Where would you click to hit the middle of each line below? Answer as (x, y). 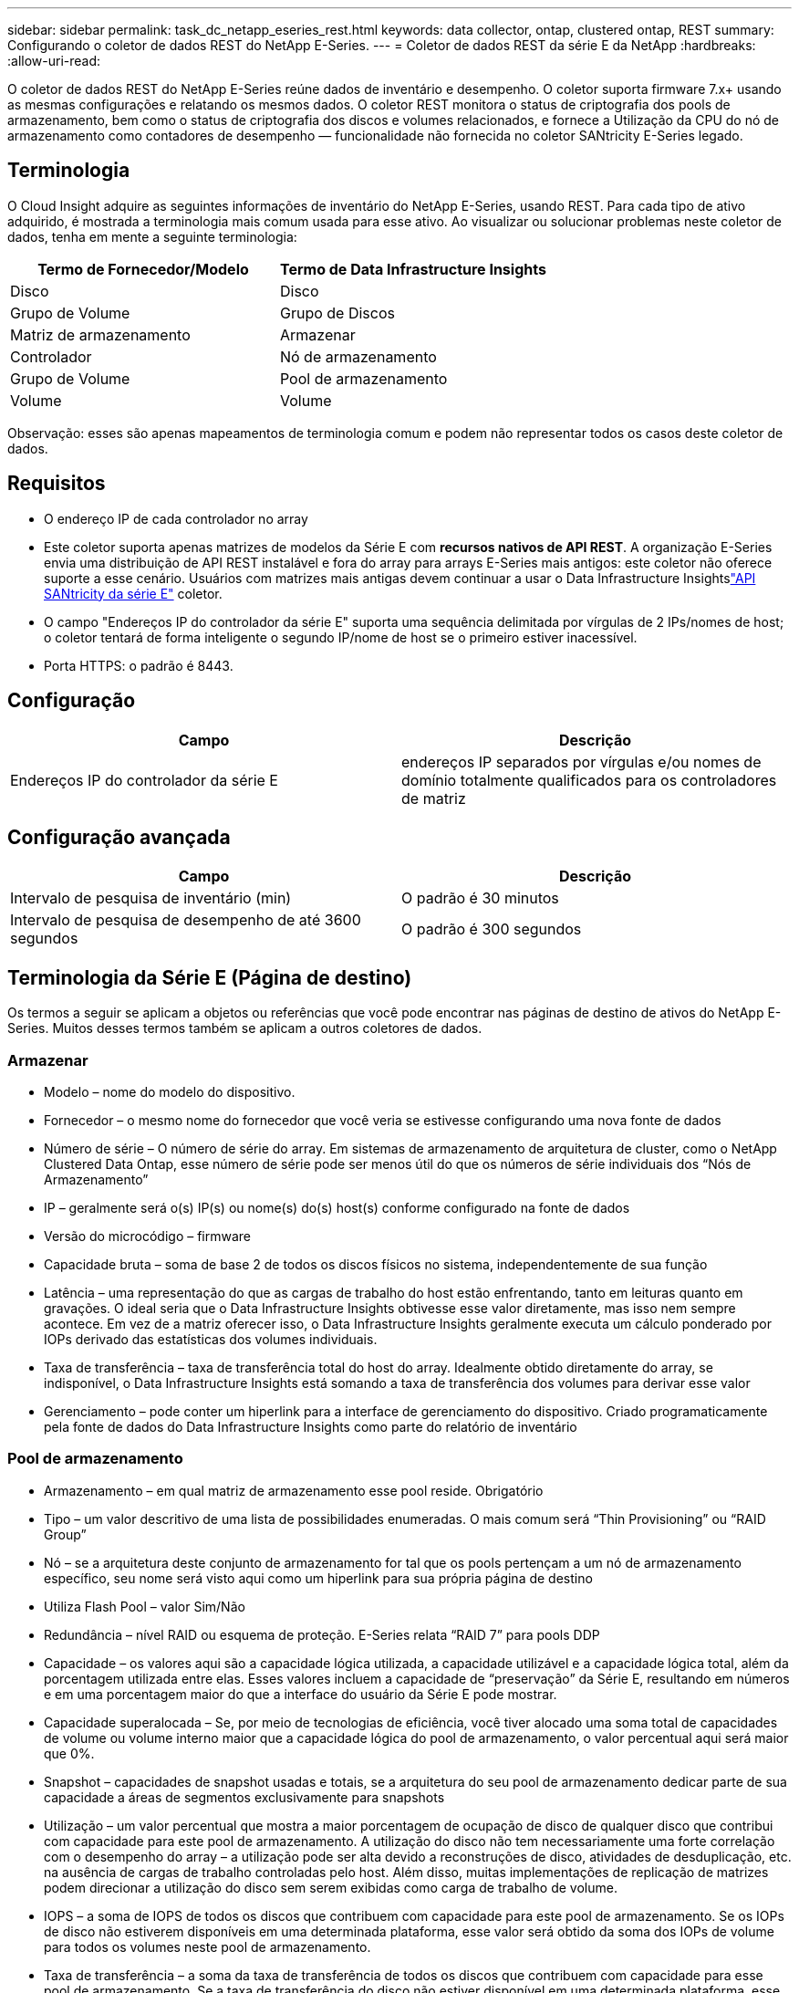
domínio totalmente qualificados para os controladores (589, 780)
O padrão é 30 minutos (480, 898)
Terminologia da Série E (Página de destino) (210, 977)
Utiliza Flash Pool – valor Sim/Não (145, 1606)
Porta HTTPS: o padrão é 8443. (139, 665)
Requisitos (57, 484)
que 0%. (69, 1753)
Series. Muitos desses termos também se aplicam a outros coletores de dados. (245, 1028)
